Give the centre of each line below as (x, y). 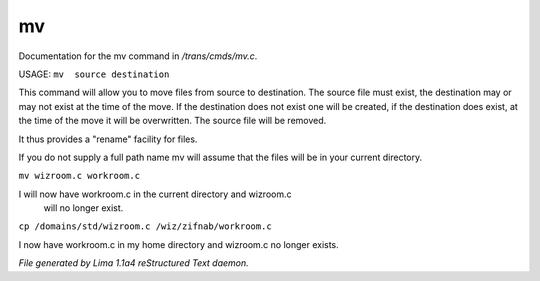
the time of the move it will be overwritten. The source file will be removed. (172, 121)
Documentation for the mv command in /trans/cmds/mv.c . (138, 56)
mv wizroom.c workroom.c (79, 176)
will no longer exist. (83, 208)
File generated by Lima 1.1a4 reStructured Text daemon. (133, 263)
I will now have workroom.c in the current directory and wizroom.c (155, 194)
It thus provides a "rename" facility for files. (108, 139)
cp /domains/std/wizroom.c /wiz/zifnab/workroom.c (145, 226)
